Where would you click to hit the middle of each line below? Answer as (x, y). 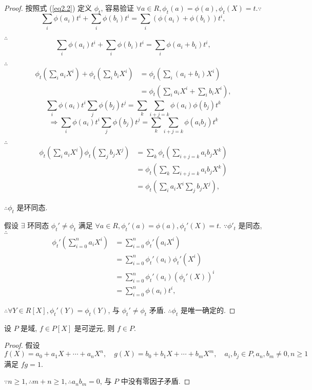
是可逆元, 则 (94, 328)
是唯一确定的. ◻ (208, 310)
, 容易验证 (117, 8)
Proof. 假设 (22, 345)
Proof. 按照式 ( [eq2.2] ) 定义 (48, 8)
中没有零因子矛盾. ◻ (155, 381)
